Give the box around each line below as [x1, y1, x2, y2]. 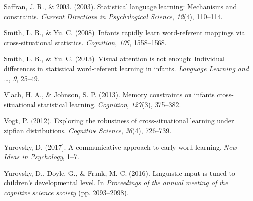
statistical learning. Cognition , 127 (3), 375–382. [38, 99, 181, 109]
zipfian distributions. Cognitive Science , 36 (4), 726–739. [4, 125, 172, 135]
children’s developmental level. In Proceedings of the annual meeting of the [4, 177, 228, 188]
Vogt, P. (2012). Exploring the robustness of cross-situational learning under [4, 115, 234, 126]
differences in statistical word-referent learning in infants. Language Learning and [4, 63, 249, 73]
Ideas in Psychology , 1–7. [4, 151, 79, 162]
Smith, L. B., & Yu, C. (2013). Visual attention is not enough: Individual [4, 54, 225, 64]
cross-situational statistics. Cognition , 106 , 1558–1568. [4, 37, 167, 47]
